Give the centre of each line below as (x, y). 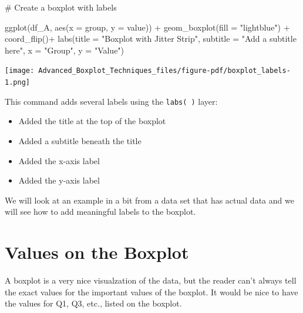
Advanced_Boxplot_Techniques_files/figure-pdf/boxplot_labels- (164, 71)
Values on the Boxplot (97, 252)
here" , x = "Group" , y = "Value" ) (65, 50)
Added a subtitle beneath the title (80, 140)
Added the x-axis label (59, 160)
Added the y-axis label (59, 180)
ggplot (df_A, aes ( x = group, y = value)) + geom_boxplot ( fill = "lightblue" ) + (147, 27)
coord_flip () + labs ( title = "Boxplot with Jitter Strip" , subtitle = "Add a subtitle (151, 39)
